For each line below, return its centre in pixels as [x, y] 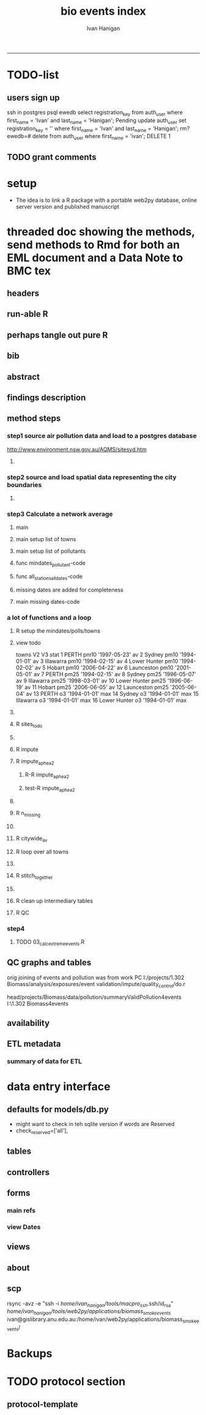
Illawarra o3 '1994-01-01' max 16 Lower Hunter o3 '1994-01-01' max [101, 700]
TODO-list [33, 75]
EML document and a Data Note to [95, 257]
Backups [30, 1353]
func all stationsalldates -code [49, 577]
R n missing [28, 814]
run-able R [28, 314]
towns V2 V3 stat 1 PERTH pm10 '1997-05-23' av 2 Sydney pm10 [97, 655]
